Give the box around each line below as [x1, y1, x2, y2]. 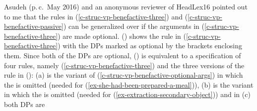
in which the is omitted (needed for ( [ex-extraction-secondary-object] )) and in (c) [4, 89, 251, 100]
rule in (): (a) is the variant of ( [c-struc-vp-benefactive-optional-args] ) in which [4, 70, 243, 80]
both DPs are [4, 99, 45, 109]
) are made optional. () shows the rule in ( [58, 30, 186, 41]
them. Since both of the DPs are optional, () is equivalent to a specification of [4, 50, 241, 60]
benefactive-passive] [4, 21, 64, 31]
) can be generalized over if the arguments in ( [63, 21, 204, 31]
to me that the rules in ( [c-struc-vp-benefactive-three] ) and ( [4, 11, 188, 21]
